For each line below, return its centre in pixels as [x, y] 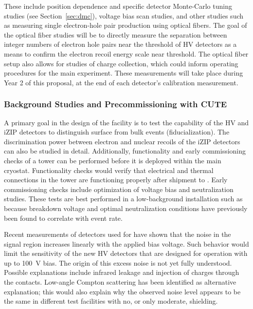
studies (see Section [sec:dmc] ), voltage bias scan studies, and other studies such [124, 15]
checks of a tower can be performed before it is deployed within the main [113, 160]
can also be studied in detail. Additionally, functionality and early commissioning [125, 151]
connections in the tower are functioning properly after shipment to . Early [116, 180]
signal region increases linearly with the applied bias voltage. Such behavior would [126, 243]
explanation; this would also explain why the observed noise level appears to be [122, 291]
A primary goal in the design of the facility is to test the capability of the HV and [126, 122]
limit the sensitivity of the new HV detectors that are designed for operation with [126, 253]
